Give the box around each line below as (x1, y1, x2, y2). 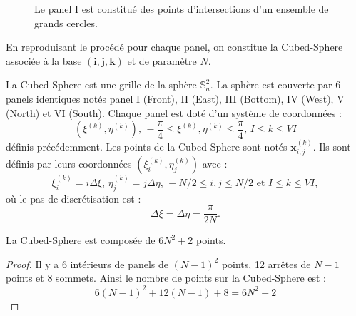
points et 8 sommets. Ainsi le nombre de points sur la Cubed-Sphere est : (6, 270, 327, 285)
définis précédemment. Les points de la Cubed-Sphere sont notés (6, 138, 288, 153)
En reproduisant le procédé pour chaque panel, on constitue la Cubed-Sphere (6, 39, 343, 54)
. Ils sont (312, 138, 351, 153)
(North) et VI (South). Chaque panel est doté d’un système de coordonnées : (6, 105, 342, 120)
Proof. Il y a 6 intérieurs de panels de (6, 256, 169, 271)
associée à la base (6, 53, 82, 68)
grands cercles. (34, 15, 98, 30)
